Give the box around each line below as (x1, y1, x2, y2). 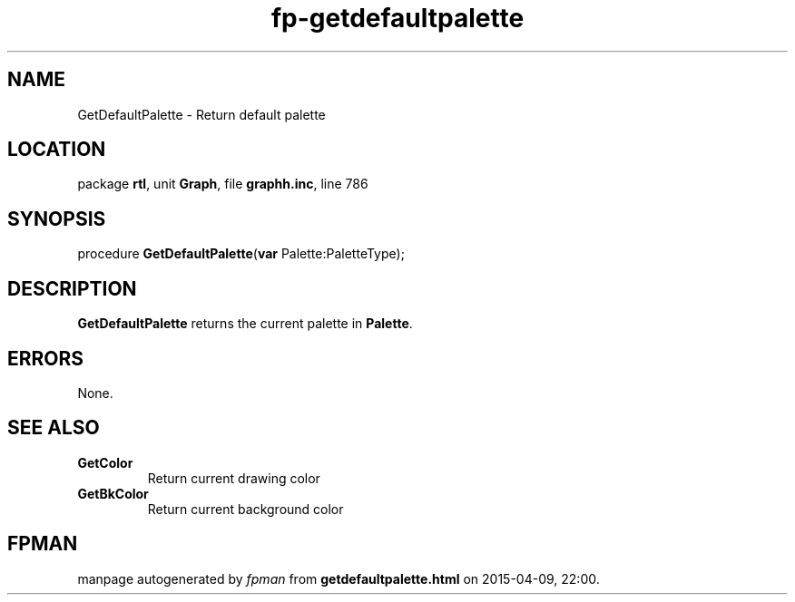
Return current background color (147, 500, 344, 517)
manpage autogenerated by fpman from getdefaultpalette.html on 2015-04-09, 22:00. (77, 570, 600, 587)
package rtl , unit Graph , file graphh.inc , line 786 (77, 176, 368, 192)
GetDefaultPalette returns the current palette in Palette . (77, 316, 413, 332)
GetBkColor (77, 485, 149, 501)
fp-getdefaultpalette (270, 3, 525, 34)
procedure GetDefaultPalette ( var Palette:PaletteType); (77, 246, 405, 262)
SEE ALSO (7, 416, 100, 440)
